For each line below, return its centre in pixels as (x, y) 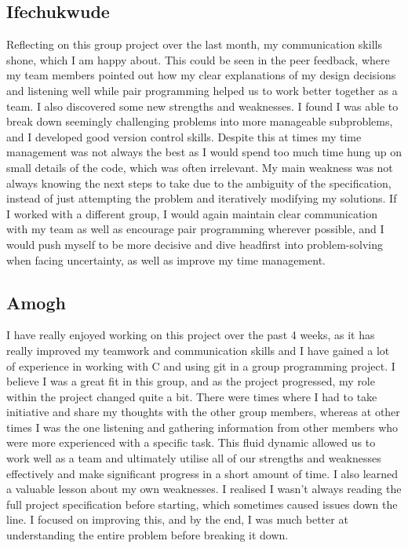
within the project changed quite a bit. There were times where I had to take (192, 396)
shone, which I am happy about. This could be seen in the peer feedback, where (198, 59)
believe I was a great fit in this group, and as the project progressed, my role (191, 381)
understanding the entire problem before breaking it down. (148, 535)
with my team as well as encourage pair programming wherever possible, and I (195, 229)
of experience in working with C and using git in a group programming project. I (201, 365)
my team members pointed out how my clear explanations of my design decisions (201, 75)
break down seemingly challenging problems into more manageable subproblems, (200, 121)
